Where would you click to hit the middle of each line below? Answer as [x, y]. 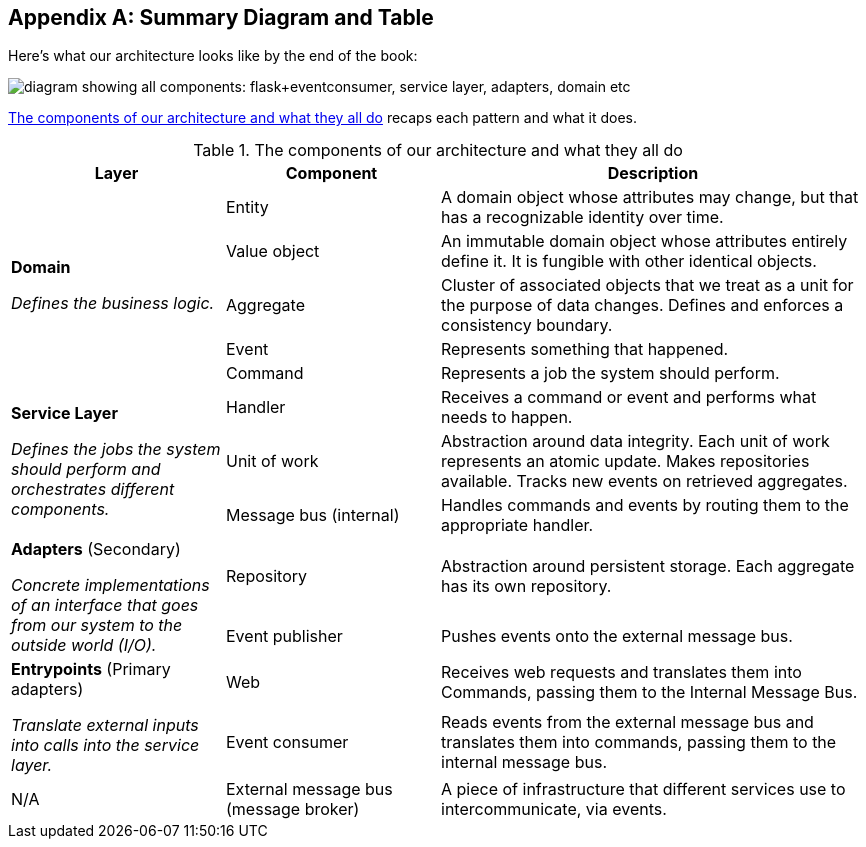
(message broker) [293, 809]
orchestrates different [93, 489]
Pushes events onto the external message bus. [617, 636]
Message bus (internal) [313, 515]
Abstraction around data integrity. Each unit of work [635, 441]
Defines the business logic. [113, 303]
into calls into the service [105, 745]
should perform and [86, 469]
